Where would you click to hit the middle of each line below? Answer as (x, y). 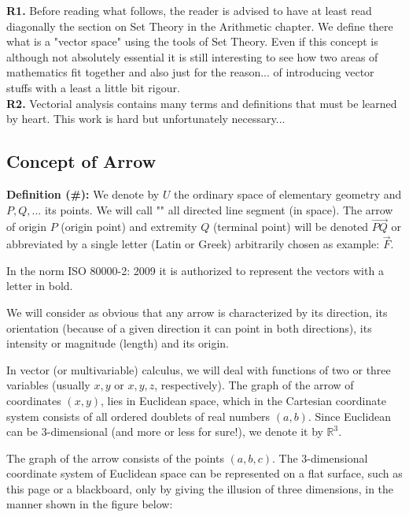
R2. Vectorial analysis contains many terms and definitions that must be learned (202, 103)
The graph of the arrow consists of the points (115, 457)
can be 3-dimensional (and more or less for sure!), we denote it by (165, 431)
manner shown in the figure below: (90, 504)
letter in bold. (40, 286)
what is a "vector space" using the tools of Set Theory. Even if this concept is (192, 41)
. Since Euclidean (350, 416)
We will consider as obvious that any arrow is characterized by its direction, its (197, 312)
